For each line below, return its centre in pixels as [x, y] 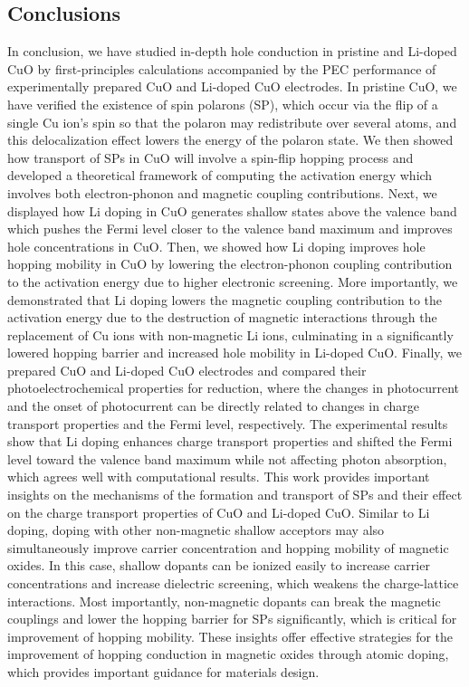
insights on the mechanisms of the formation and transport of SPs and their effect [235, 495]
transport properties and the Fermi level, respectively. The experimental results [228, 423]
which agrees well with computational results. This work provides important [219, 477]
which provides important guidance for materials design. [163, 671]
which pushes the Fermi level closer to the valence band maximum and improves [230, 229]
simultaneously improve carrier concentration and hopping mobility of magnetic [228, 547]
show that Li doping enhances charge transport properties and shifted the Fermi [230, 441]
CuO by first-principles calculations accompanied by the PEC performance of [222, 68]
